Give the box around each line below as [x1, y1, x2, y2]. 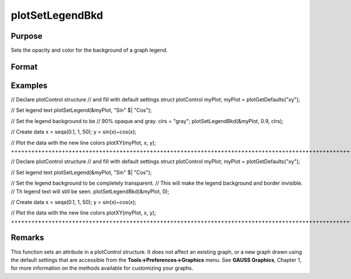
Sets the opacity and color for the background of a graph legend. [11, 47, 168, 54]
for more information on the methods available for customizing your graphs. [11, 264, 194, 272]
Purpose [11, 31, 43, 41]
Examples [11, 80, 48, 90]
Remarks [11, 233, 44, 243]
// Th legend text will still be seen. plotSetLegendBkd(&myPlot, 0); [11, 188, 170, 195]
